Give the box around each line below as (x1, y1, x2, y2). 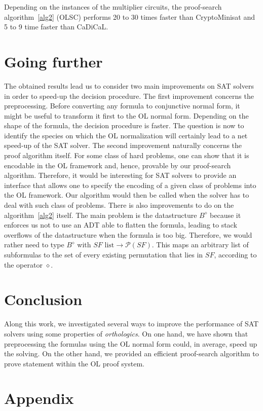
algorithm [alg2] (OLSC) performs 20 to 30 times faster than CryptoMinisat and (4, 11, 255, 22)
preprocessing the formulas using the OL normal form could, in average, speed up (4, 338, 257, 349)
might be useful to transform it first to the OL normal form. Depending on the (4, 110, 249, 121)
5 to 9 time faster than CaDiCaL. (4, 21, 108, 32)
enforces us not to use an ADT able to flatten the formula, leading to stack (4, 219, 237, 230)
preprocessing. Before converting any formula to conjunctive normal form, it (4, 100, 240, 111)
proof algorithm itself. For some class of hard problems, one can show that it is (4, 150, 249, 161)
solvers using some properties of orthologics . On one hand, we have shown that (4, 328, 248, 339)
